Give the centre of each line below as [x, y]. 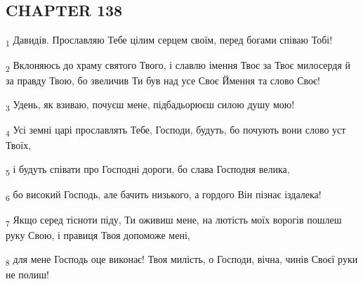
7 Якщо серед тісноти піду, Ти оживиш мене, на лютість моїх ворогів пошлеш [174, 220]
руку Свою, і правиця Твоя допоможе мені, [98, 235]
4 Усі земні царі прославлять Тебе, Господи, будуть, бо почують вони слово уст [176, 130]
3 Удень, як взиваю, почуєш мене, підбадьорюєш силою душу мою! [150, 105]
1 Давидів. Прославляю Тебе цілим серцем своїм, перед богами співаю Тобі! [169, 40]
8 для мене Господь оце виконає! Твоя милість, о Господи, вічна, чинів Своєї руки [182, 259]
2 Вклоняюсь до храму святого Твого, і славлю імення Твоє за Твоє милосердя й [178, 66]
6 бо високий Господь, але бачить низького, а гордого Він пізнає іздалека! [164, 195]
